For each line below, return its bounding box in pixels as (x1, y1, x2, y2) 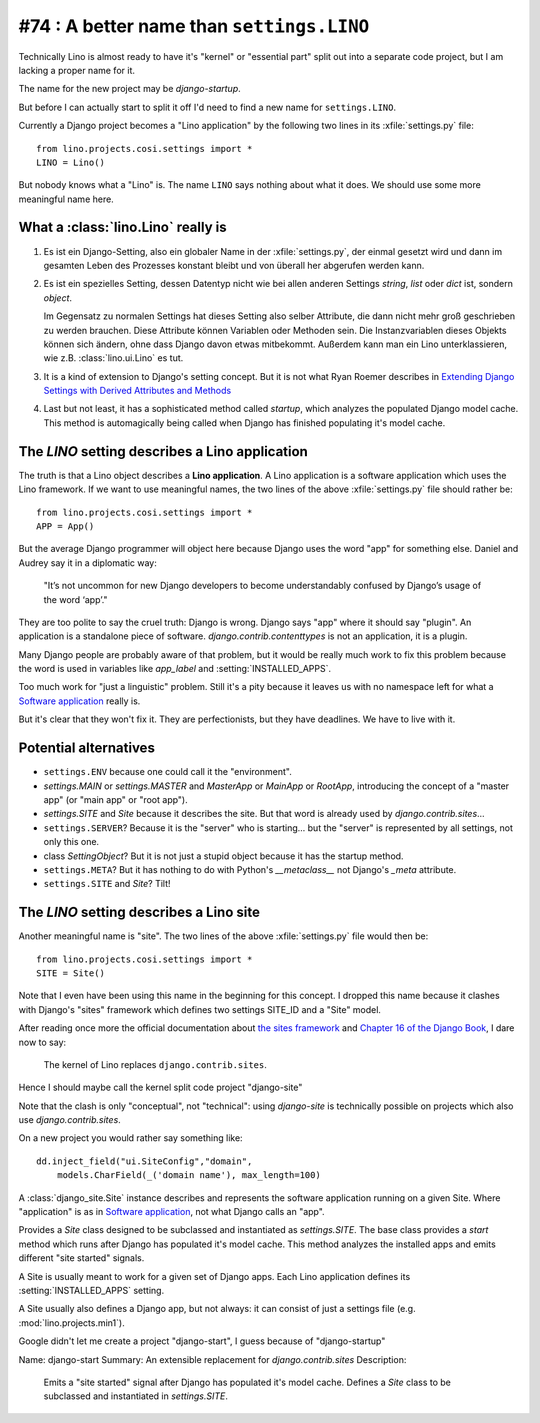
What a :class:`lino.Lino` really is (18, 219, 227, 236)
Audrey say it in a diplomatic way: (18, 556, 157, 569)
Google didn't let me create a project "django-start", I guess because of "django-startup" (18, 1335, 386, 1347)
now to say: (18, 1036, 67, 1048)
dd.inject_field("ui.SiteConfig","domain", (36, 1155, 253, 1167)
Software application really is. (18, 695, 141, 707)
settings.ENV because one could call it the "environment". (43, 766, 292, 778)
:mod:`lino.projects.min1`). (18, 1316, 125, 1329)
